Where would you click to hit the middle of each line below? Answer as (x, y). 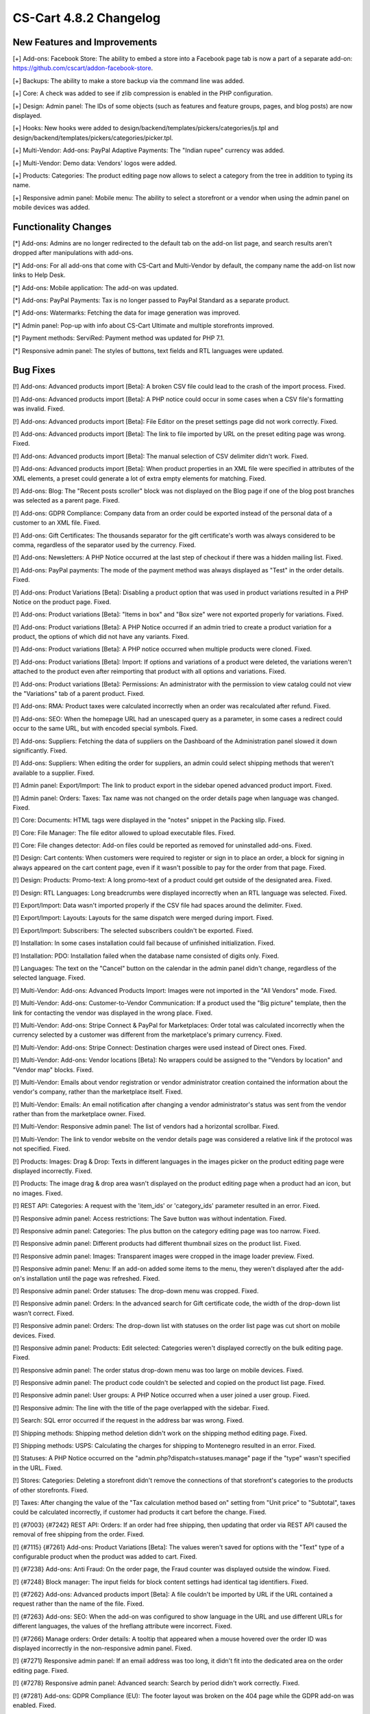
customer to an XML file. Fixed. (57, 523)
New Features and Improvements (85, 42)
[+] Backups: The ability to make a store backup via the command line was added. (128, 81)
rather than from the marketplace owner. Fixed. (79, 1114)
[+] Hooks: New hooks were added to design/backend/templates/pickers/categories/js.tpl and (146, 128)
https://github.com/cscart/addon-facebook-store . (83, 68)
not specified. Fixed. (41, 1149)
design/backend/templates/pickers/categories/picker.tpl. (93, 138)
